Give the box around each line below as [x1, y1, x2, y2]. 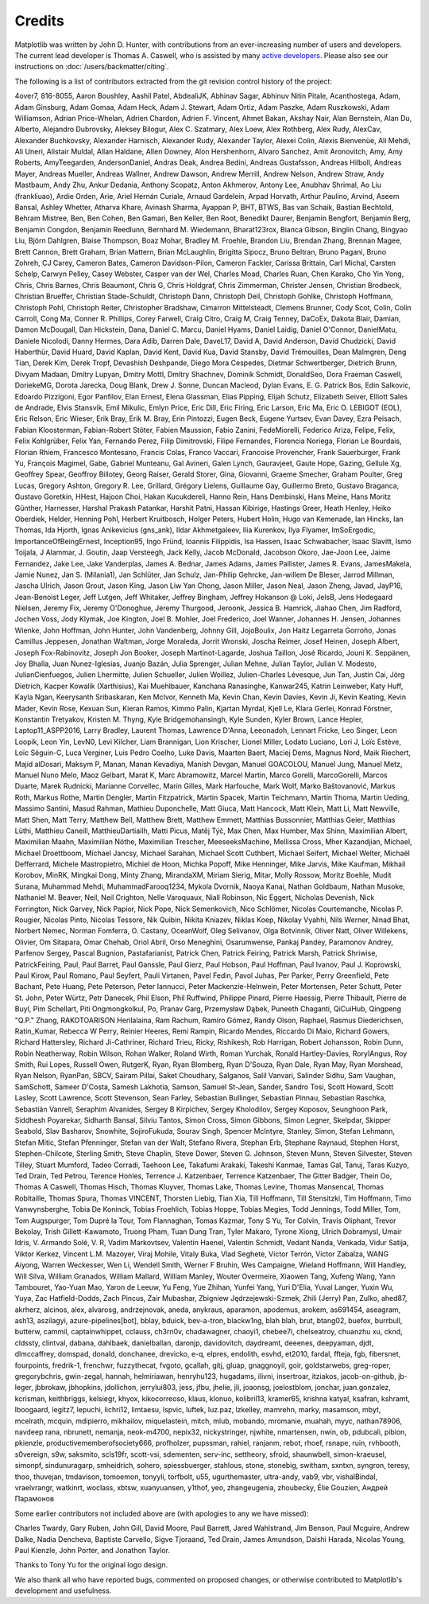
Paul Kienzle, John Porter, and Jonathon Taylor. [14, 1545, 171, 1555]
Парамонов [14, 1494, 55, 1504]
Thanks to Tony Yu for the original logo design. [14, 1560, 168, 1570]
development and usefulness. [14, 1586, 112, 1595]
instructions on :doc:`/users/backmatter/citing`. [14, 62, 170, 72]
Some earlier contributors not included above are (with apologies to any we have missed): [14, 1509, 309, 1518]
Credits [14, 12, 65, 29]
